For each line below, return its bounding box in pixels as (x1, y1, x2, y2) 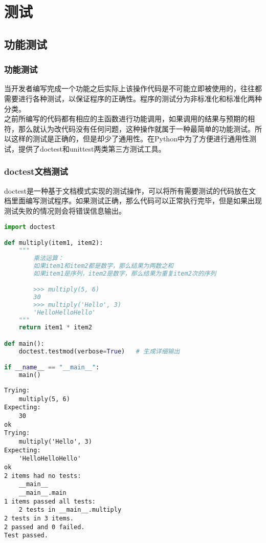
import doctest (4, 223, 56, 231)
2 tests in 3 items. (4, 515, 74, 522)
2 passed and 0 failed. (4, 523, 85, 531)
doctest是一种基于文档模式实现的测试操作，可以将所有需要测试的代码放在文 (4, 185, 256, 196)
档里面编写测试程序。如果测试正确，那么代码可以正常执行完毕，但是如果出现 (4, 195, 262, 206)
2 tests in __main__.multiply (18, 506, 122, 514)
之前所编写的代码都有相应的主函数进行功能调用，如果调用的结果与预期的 (4, 113, 248, 124)
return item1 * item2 (18, 324, 92, 331)
